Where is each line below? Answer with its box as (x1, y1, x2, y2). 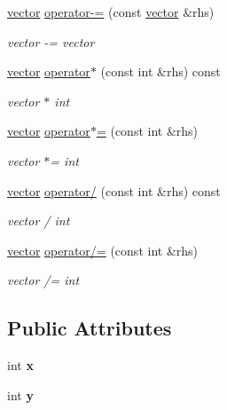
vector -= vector (7, 32, 95, 51)
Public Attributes (7, 314, 172, 342)
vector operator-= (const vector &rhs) (7, 3, 215, 20)
